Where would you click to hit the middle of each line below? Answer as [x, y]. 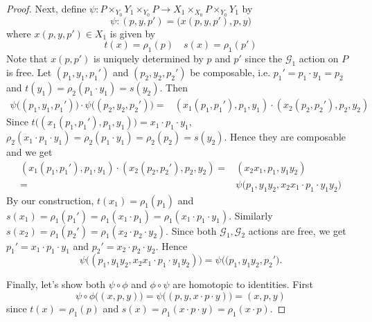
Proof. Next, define [46, 8]
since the [264, 59]
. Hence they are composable [285, 137]
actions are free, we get [297, 230]
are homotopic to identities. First [243, 284]
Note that [27, 59]
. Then [174, 88]
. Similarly [251, 215]
